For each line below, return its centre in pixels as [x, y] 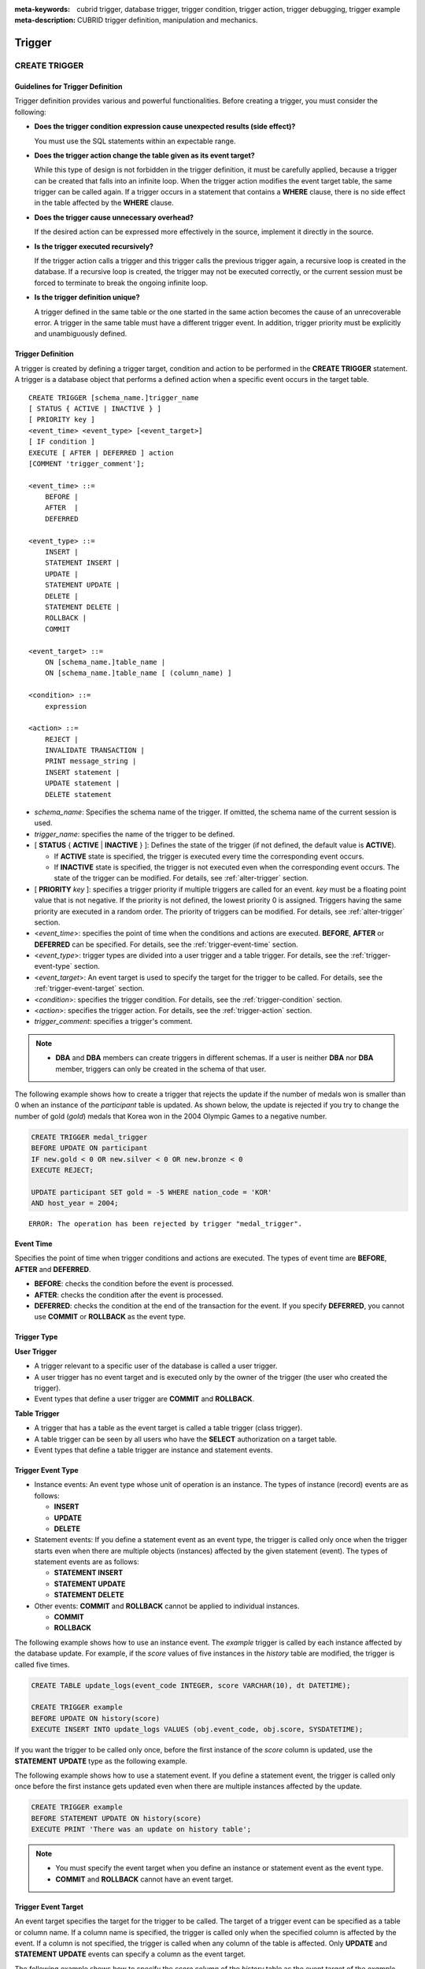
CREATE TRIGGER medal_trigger [89, 1137]
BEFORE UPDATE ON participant [89, 1148]
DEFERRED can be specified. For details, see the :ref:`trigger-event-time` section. [166, 944]
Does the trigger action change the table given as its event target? [144, 155]
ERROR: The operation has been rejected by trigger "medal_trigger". [166, 1224]
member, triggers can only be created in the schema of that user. [161, 1069]
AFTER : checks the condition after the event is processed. [129, 1295]
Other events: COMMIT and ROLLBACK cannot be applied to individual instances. [167, 1606]
